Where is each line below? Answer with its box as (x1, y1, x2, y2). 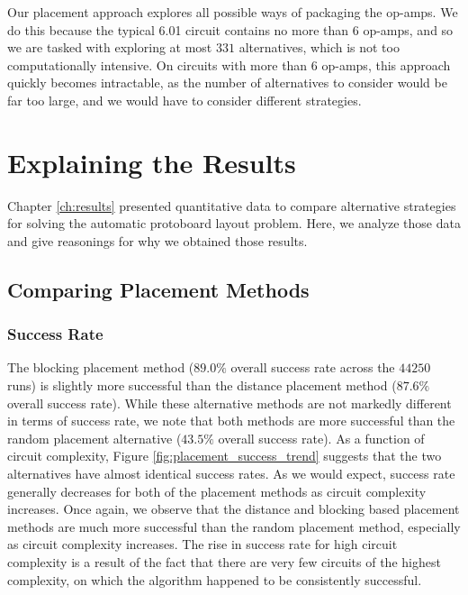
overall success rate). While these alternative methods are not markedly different (7, 393, 452, 412)
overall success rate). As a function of (218, 428, 425, 447)
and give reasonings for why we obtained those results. (7, 231, 308, 250)
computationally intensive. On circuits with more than (7, 55, 308, 74)
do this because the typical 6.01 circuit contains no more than (7, 20, 349, 39)
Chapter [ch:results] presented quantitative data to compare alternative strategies (7, 196, 456, 215)
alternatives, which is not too (238, 38, 400, 57)
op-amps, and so (363, 20, 454, 39)
